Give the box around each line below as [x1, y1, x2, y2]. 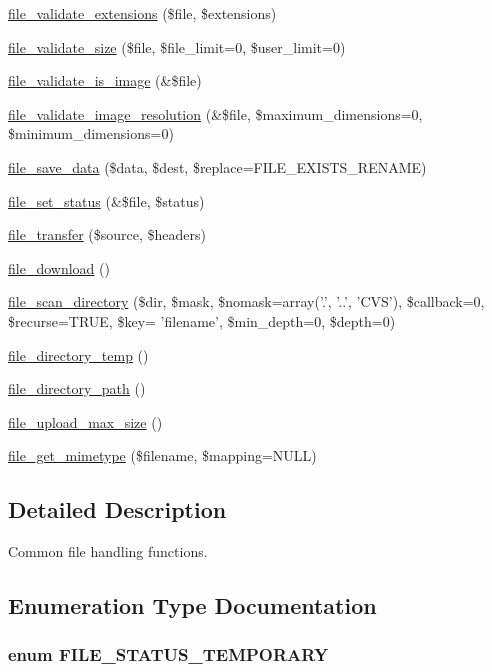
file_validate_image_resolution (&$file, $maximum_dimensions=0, [8, 103, 423, 124]
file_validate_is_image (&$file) [8, 70, 202, 91]
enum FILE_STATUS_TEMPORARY [8, 642, 329, 667]
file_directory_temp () [8, 344, 149, 365]
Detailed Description [8, 494, 227, 525]
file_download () [8, 257, 110, 278]
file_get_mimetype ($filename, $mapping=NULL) [8, 445, 317, 466]
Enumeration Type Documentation [8, 590, 377, 621]
